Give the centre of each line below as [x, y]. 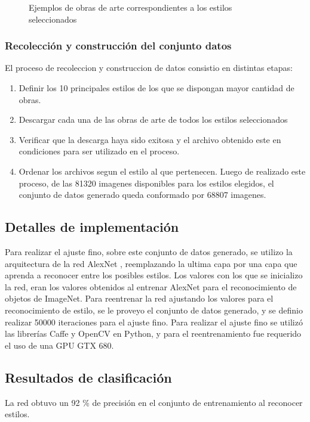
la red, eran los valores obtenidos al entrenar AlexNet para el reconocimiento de [151, 286]
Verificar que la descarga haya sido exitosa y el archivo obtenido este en [150, 139]
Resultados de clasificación [88, 377]
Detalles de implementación [92, 227]
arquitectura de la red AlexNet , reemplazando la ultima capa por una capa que [151, 263]
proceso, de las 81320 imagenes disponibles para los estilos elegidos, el [146, 183]
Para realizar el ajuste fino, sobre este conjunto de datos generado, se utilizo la [149, 251]
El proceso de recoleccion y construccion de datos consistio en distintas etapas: [149, 68]
